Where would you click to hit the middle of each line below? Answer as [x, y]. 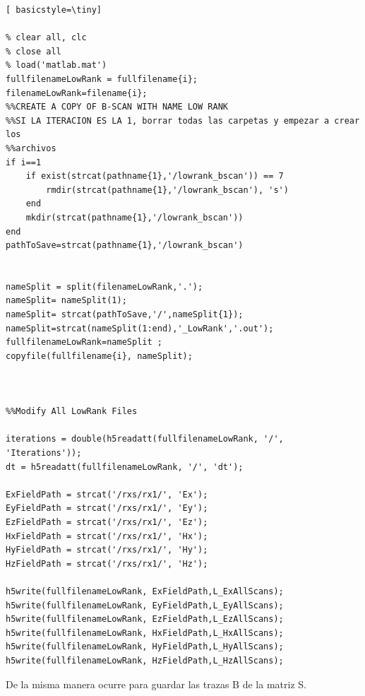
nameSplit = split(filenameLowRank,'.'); [104, 287]
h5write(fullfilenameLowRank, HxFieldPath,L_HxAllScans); [145, 633]
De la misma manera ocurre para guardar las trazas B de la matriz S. [156, 684]
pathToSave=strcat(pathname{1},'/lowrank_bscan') [125, 246]
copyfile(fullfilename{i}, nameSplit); [99, 356]
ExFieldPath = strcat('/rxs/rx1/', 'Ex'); [107, 494]
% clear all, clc [46, 38]
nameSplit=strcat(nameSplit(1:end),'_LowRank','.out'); [140, 328]
